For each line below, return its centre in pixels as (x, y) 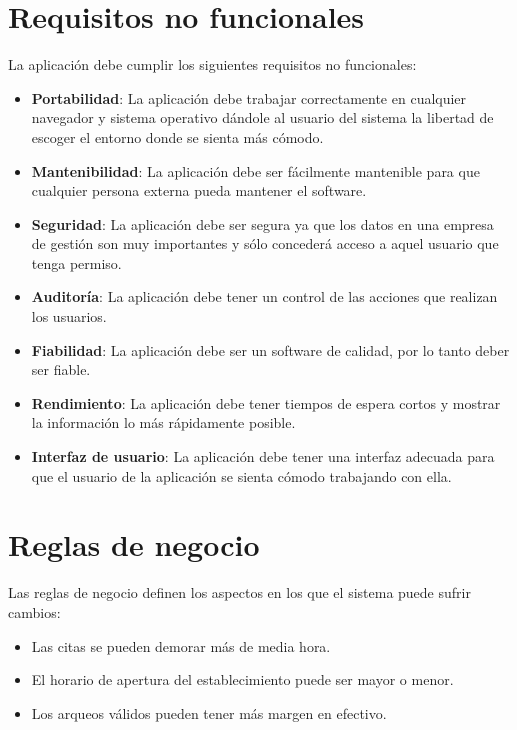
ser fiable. (61, 369)
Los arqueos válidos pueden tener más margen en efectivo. (209, 712)
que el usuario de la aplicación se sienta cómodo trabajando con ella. (241, 475)
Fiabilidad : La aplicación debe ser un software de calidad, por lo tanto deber (270, 349)
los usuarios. (69, 316)
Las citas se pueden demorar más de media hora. (181, 645)
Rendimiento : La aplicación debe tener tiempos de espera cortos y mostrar (266, 402)
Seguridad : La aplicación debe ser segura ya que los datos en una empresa (262, 223)
